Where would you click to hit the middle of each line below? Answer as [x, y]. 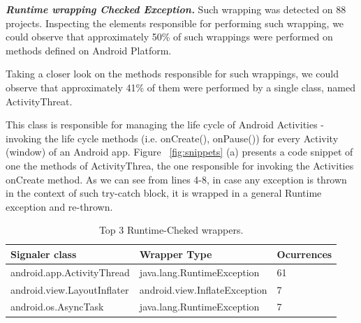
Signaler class [44, 254]
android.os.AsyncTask [57, 307]
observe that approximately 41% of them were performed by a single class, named [180, 87]
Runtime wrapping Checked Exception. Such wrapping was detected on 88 [176, 9]
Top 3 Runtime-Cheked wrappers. [171, 230]
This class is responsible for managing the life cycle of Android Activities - [165, 125]
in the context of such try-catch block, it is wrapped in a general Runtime [164, 193]
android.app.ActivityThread [70, 272]
